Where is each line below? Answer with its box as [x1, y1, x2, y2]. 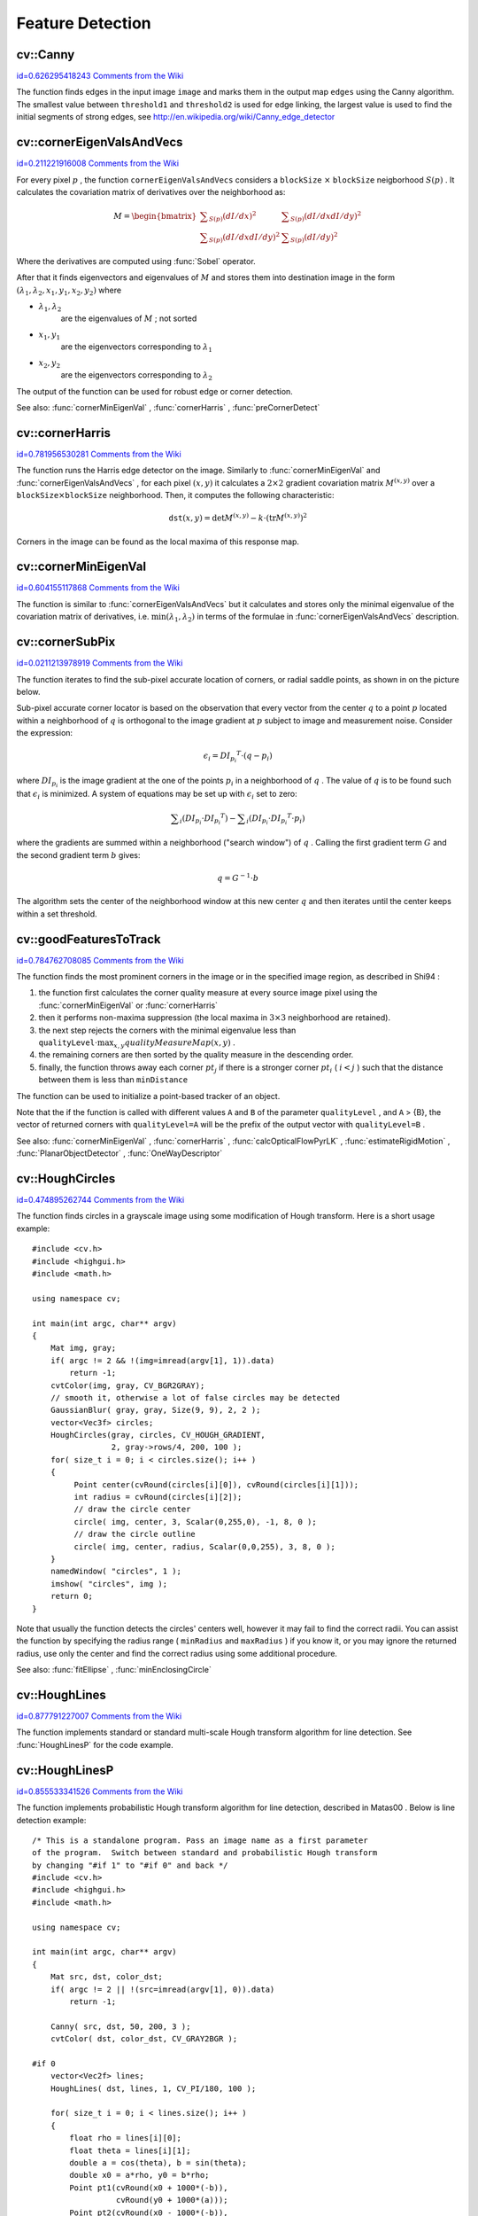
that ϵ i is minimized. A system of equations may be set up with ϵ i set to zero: [16, 789, 298, 801]
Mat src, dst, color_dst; [50, 1972, 164, 1982]
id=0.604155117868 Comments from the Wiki [16, 582, 181, 593]
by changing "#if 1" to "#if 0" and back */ [32, 1860, 229, 1870]
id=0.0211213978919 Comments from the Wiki [16, 658, 183, 668]
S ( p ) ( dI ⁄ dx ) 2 [208, 209, 257, 223]
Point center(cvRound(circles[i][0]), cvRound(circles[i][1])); [73, 1479, 359, 1489]
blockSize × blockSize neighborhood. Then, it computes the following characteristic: [16, 490, 335, 500]
